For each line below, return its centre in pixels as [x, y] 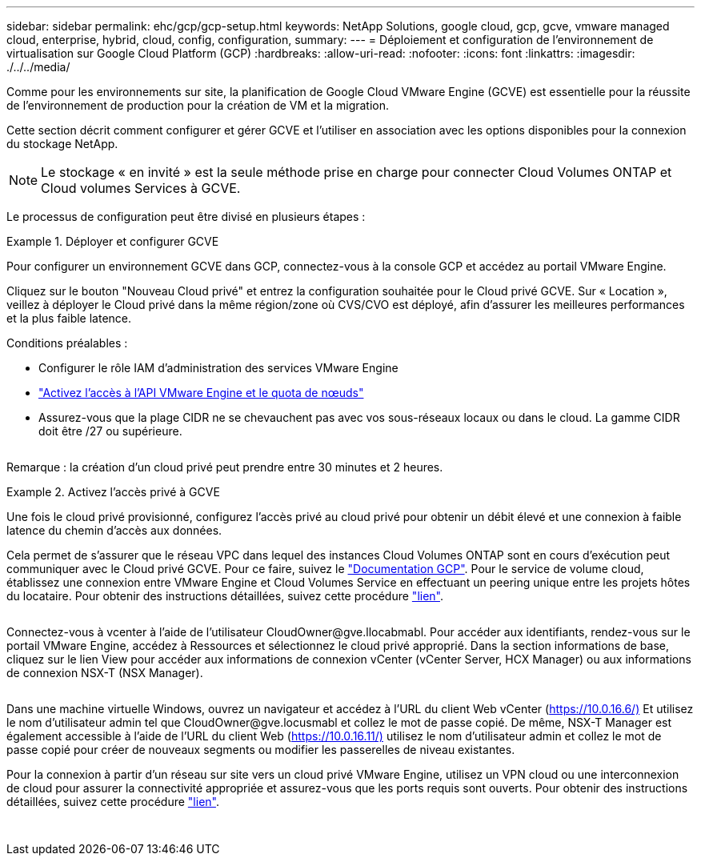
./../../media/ [38, 67]
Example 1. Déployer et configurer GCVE [113, 241]
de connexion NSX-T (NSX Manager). [105, 673]
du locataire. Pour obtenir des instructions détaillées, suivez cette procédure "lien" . [225, 596]
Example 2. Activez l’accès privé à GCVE [113, 492]
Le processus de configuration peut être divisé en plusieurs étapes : [186, 217]
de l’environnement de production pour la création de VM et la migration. [198, 105]
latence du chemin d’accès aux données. [114, 530]
